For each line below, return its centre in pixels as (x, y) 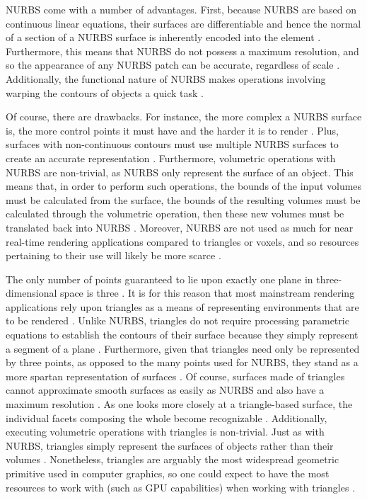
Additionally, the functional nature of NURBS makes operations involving (166, 78)
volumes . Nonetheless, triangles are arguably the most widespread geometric (173, 459)
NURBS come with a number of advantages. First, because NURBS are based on (181, 9)
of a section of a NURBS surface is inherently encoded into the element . (163, 37)
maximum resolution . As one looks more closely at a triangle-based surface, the (179, 404)
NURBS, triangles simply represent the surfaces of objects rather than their (170, 445)
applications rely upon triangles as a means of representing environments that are (182, 306)
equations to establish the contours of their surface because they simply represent (182, 335)
